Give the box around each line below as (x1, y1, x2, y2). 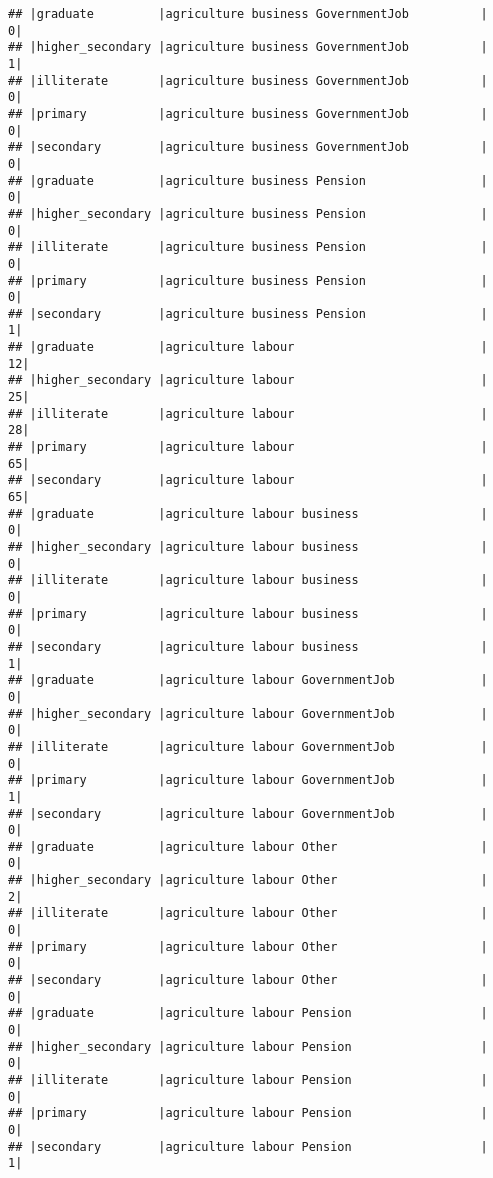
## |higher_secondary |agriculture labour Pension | (8, 1039, 488, 1054)
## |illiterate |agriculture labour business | (8, 573, 488, 588)
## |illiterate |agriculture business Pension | (8, 240, 488, 255)
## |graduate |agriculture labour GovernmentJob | (8, 673, 488, 688)
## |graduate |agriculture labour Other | (8, 839, 488, 854)
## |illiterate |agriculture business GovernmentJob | (8, 73, 488, 88)
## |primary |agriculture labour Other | (8, 939, 488, 954)
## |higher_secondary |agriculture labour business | (8, 540, 488, 554)
